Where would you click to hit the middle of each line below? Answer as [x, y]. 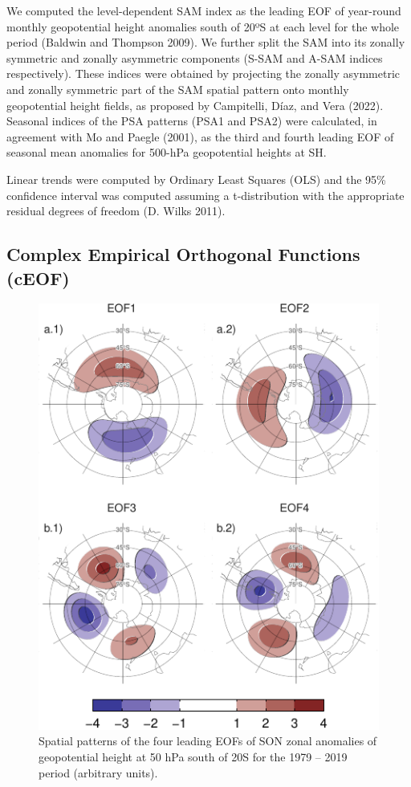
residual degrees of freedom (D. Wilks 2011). [116, 211]
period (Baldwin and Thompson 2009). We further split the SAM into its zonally [206, 42]
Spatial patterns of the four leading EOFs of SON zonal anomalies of [208, 741]
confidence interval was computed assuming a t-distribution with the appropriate [205, 195]
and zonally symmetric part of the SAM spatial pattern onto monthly [178, 89]
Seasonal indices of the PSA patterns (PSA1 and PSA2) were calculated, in [192, 121]
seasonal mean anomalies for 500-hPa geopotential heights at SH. [167, 152]
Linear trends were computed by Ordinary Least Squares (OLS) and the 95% [196, 179]
